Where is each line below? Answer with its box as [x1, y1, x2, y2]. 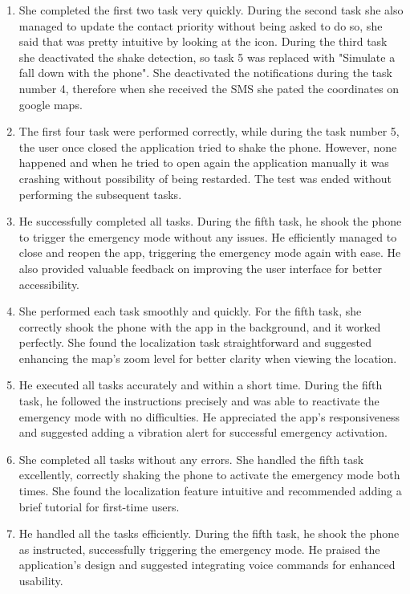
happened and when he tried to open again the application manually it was [18, 154, 389, 171]
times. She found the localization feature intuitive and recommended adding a [18, 482, 402, 499]
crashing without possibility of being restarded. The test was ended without [18, 169, 392, 186]
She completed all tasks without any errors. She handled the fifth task [18, 450, 364, 467]
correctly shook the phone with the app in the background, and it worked [18, 318, 381, 335]
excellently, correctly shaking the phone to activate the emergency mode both [18, 466, 400, 483]
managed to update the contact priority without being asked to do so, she [18, 17, 383, 34]
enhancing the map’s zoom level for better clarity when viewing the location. [18, 349, 397, 366]
